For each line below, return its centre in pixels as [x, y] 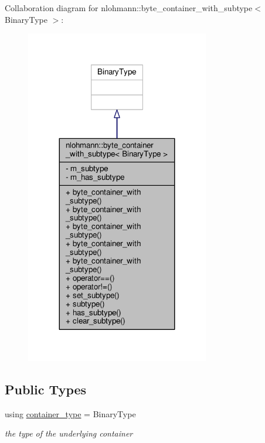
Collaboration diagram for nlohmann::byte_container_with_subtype [129, 8]
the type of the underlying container [69, 433]
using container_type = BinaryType [70, 413]
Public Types [46, 389]
